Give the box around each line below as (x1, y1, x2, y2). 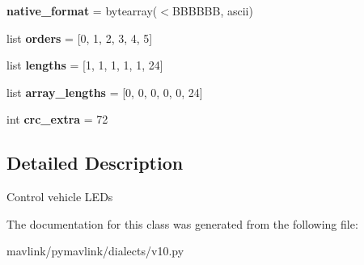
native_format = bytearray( (6, 2, 158, 19)
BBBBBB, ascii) (171, 2, 253, 19)
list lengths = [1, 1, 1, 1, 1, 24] (6, 57, 163, 74)
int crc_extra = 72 (6, 111, 108, 128)
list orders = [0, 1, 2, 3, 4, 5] (6, 29, 153, 46)
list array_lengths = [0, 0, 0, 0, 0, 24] (6, 83, 203, 100)
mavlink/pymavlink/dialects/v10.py (6, 242, 184, 259)
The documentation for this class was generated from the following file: (6, 215, 358, 232)
